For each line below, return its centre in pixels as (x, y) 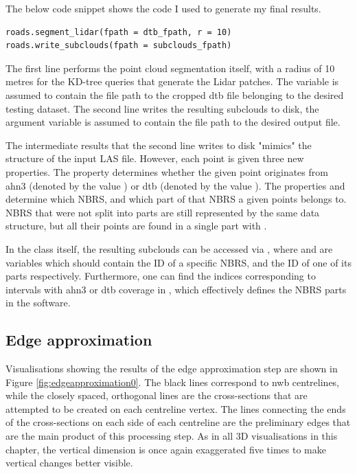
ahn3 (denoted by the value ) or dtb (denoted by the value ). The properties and (175, 185)
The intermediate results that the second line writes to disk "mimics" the (159, 145)
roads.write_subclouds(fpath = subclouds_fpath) (119, 46)
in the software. (38, 303)
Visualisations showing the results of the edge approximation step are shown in (172, 369)
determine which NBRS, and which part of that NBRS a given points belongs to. (176, 199)
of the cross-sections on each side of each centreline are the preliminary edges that (178, 422)
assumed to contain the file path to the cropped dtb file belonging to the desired (175, 94)
